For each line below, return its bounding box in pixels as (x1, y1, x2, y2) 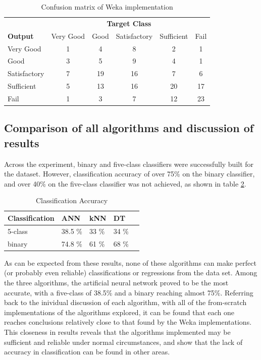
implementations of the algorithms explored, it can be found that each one (4, 307, 235, 317)
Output (8, 30, 34, 41)
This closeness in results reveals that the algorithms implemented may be (4, 326, 231, 337)
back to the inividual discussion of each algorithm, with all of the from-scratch (4, 297, 247, 308)
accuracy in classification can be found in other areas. (4, 346, 170, 357)
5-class (8, 225, 28, 236)
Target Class (107, 18, 151, 28)
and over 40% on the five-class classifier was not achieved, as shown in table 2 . (4, 178, 246, 189)
